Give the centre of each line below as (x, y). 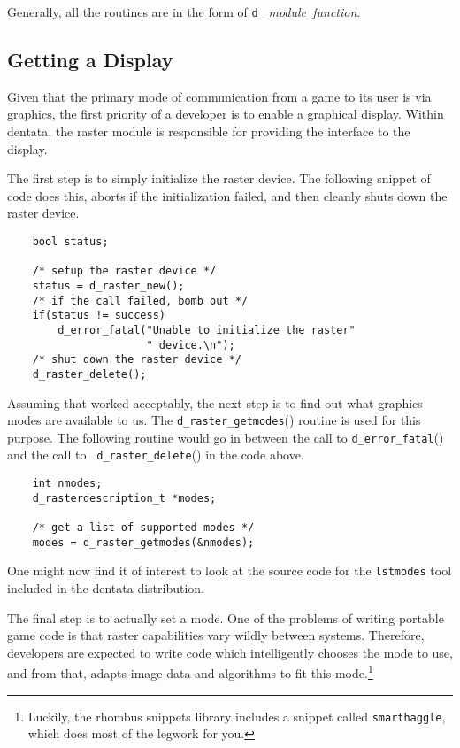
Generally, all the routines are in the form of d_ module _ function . (184, 12)
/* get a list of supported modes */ (143, 528)
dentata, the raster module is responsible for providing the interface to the (209, 131)
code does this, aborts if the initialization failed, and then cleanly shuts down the (227, 195)
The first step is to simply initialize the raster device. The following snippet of (219, 178)
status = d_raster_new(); (108, 285)
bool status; (70, 242)
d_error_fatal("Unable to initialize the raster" (207, 330)
